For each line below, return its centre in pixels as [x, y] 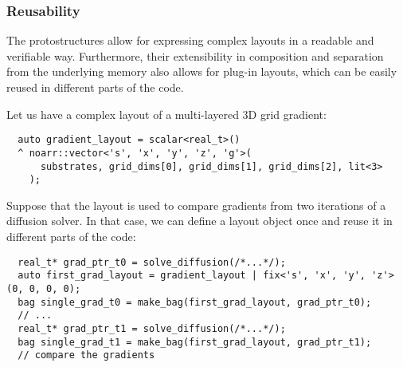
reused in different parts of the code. [95, 87]
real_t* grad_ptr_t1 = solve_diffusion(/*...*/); [152, 328]
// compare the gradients [86, 355]
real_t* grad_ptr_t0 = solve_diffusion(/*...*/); [152, 262]
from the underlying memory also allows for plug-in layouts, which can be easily [202, 71]
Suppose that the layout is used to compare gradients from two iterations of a [196, 205]
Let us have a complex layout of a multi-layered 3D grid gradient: [166, 114]
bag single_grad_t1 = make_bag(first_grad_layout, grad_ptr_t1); [195, 342]
